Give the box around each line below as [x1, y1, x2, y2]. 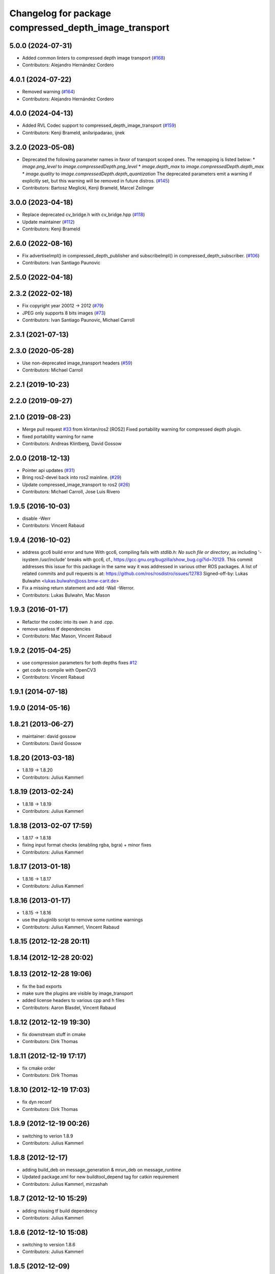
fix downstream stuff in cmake [22, 1031, 86, 1037]
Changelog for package [9, 8, 112, 19]
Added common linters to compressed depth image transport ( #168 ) [22, 55, 166, 61]
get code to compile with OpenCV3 [22, 667, 96, 673]
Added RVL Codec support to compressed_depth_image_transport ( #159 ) [22, 122, 177, 128]
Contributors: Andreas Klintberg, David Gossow [22, 441, 122, 447]
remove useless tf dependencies [22, 626, 91, 632]
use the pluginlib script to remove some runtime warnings [22, 917, 143, 923]
